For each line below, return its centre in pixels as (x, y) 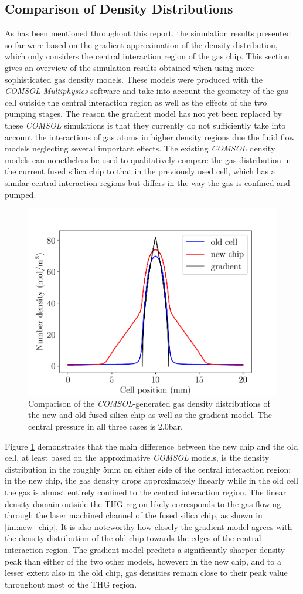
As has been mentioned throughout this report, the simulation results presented (148, 33)
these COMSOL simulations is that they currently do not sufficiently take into (145, 125)
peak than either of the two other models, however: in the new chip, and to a (143, 561)
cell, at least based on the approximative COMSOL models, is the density (137, 458)
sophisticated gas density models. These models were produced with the (134, 79)
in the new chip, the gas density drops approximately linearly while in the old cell (151, 480)
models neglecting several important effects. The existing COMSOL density (140, 148)
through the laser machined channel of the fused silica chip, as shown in (134, 515)
